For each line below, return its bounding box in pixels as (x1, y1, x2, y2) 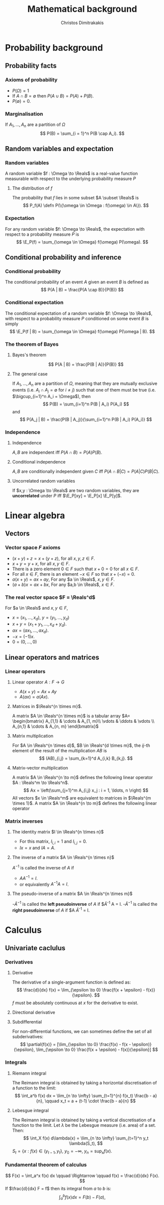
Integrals (5, 1059, 27, 1066)
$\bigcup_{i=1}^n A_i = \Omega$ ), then (12, 393, 91, 399)
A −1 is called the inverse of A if (12, 864, 74, 870)
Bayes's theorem (12, 352, 47, 358)
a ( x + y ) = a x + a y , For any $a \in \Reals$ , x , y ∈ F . (12, 576, 115, 582)
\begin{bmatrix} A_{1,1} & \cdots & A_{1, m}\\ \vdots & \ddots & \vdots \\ (12, 718, 155, 724)
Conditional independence (12, 459, 66, 464)
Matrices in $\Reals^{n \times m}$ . (12, 704, 82, 710)
